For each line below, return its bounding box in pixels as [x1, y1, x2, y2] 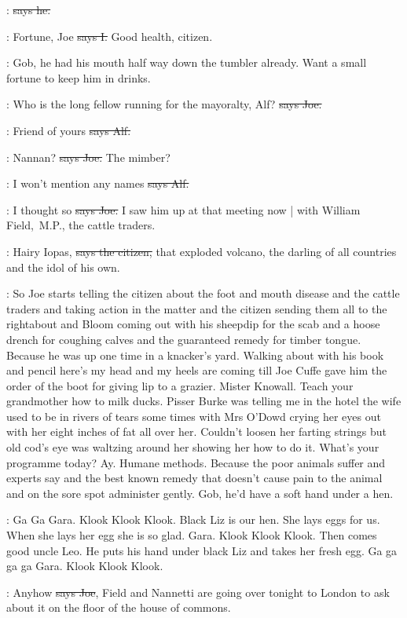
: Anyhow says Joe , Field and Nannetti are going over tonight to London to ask [6, 583, 390, 600]
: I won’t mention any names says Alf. [6, 175, 189, 192]
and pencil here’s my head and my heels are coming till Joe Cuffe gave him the [6, 362, 387, 378]
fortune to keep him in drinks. [6, 69, 151, 86]
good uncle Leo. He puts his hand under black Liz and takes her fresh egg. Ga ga [6, 542, 398, 558]
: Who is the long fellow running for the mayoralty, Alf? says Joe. [6, 96, 322, 112]
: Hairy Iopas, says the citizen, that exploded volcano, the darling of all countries [6, 243, 397, 259]
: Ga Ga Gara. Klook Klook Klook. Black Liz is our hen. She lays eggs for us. [6, 511, 380, 528]
